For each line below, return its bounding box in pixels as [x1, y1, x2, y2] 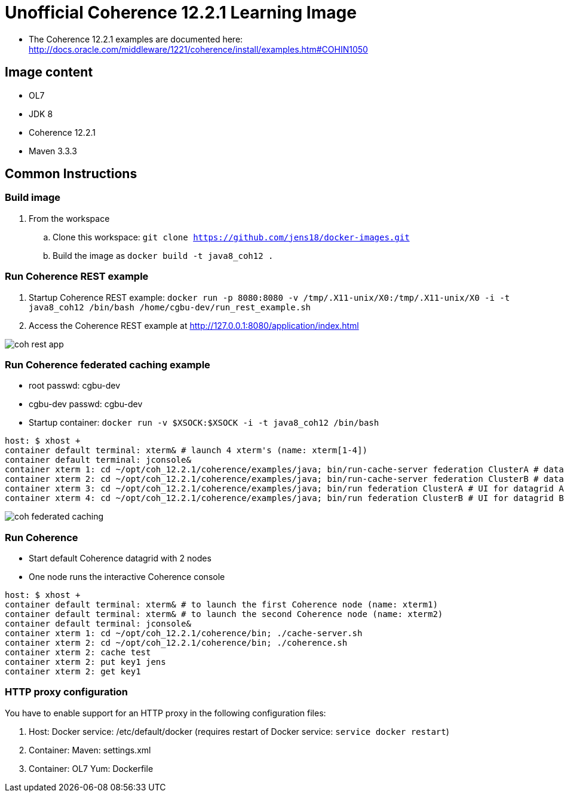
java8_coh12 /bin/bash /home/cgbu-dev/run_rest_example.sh [29, 302, 311, 312]
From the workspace [29, 213, 110, 224]
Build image [5, 191, 61, 204]
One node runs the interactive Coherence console [29, 572, 225, 582]
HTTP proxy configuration [5, 686, 128, 698]
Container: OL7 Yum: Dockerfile [29, 763, 154, 774]
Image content [5, 65, 93, 80]
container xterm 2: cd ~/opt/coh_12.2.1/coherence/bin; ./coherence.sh [5, 638, 348, 648]
